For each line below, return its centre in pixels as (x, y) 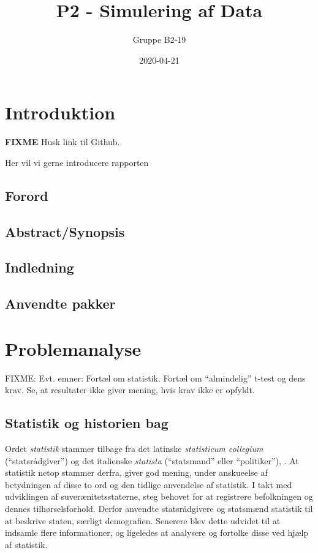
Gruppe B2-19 (159, 39)
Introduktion (60, 112)
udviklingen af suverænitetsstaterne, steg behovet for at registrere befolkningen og (159, 496)
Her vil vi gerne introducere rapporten (77, 162)
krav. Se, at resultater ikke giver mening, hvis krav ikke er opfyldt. (130, 390)
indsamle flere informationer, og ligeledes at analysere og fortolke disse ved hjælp (157, 532)
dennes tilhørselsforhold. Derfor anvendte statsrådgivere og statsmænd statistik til (159, 509)
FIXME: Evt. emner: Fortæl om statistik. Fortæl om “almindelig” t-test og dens (155, 378)
